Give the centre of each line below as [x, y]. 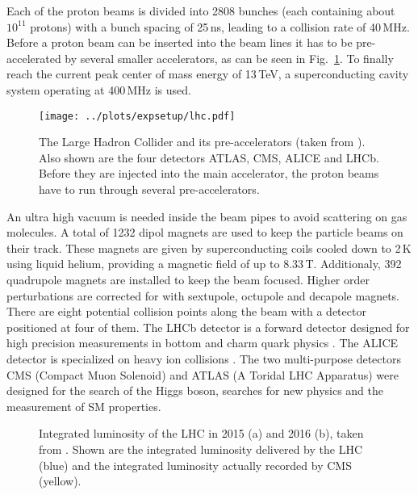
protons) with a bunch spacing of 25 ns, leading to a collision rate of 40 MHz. [220, 26]
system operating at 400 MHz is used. [99, 89]
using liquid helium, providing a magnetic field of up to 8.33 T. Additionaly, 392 [204, 264]
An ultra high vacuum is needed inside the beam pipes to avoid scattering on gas [207, 216]
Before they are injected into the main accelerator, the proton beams [209, 173]
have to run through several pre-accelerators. [149, 189]
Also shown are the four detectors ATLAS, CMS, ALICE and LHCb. [209, 157]
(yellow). [60, 481]
